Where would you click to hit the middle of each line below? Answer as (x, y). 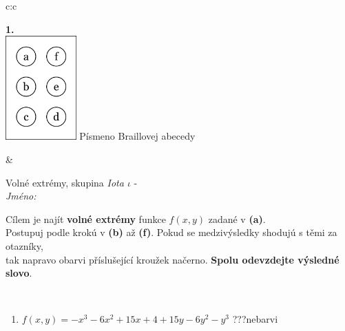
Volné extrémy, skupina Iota (65, 182)
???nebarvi (255, 319)
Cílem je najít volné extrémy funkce (86, 218)
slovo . (19, 273)
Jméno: (21, 196)
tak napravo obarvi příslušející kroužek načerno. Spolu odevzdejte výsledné (172, 259)
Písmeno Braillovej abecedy (137, 136)
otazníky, (24, 245)
